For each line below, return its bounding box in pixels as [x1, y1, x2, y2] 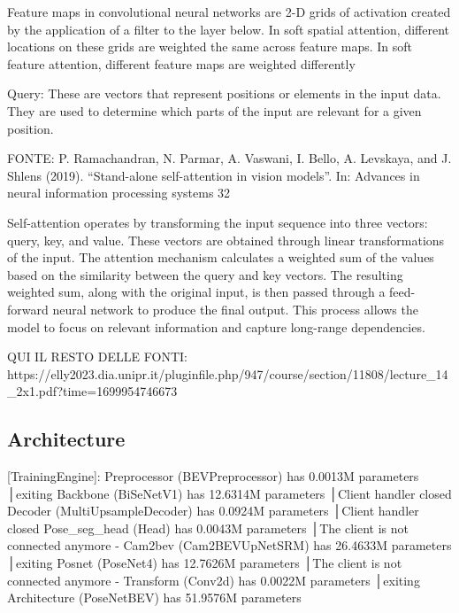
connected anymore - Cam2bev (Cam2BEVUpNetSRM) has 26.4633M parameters [7, 536, 452, 555]
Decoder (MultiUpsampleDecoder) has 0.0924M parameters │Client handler [7, 501, 419, 520]
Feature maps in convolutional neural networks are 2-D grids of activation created [7, 3, 451, 20]
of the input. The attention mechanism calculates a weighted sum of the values [7, 248, 434, 267]
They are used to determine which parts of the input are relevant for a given [7, 101, 422, 120]
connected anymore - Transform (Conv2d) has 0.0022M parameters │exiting [7, 570, 420, 589]
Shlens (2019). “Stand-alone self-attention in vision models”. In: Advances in [7, 166, 420, 184]
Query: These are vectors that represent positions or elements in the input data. [7, 84, 441, 103]
